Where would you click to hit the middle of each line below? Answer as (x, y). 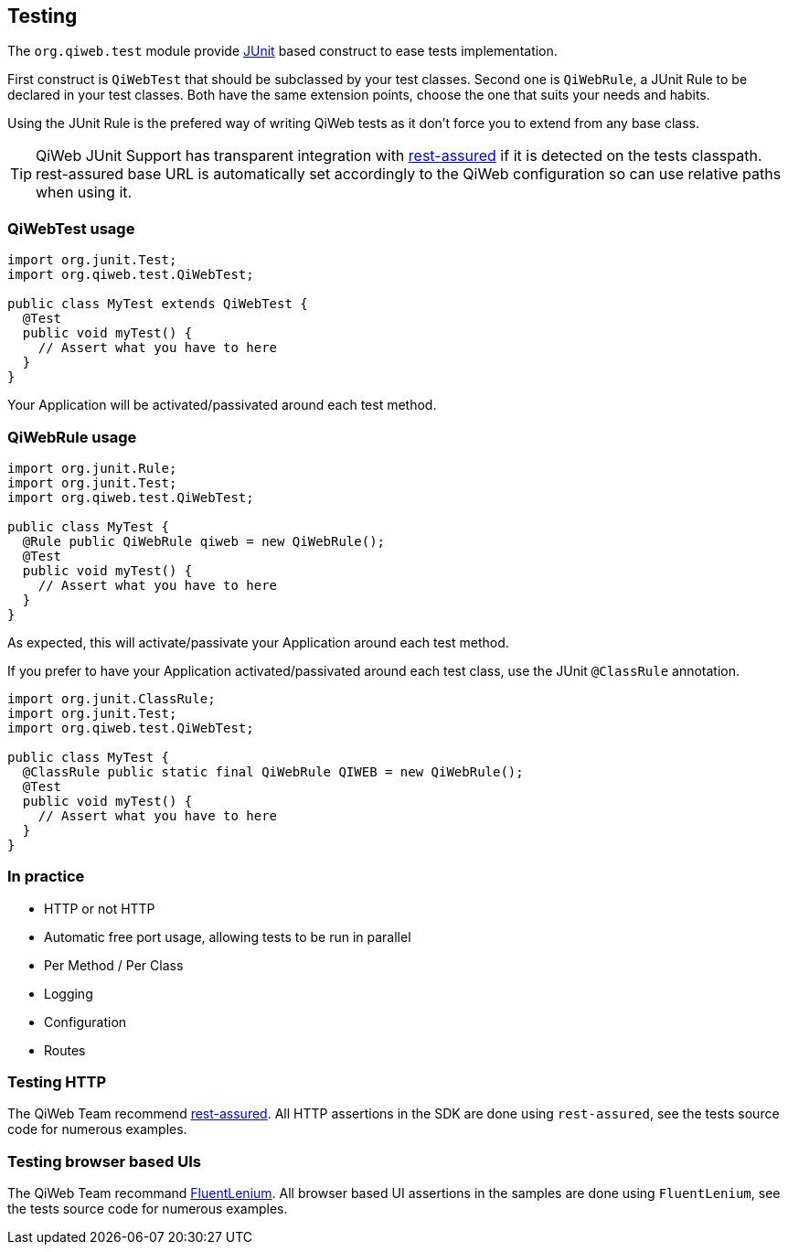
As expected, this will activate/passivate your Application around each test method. (258, 642)
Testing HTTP (57, 1082)
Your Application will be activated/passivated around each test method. (222, 405)
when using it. (84, 193)
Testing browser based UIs (104, 1161)
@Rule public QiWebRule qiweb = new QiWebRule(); (204, 541)
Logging (69, 993)
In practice (46, 877)
